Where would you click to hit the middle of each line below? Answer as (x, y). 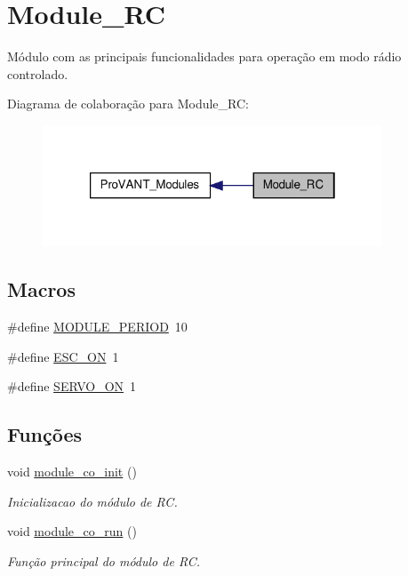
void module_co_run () (72, 531)
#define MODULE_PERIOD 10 (97, 326)
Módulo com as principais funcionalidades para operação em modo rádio (204, 56)
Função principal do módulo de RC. (104, 560)
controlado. (38, 73)
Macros (41, 289)
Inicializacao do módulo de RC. (92, 501)
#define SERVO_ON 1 (72, 386)
